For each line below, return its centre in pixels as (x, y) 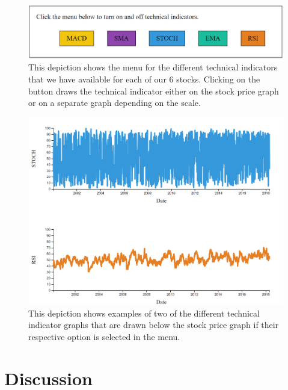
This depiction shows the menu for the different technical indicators (153, 67)
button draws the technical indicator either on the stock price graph (154, 91)
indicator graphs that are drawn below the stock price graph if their (154, 325)
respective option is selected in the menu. (104, 336)
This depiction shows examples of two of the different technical (144, 313)
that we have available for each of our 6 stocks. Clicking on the (144, 79)
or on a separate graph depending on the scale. (115, 103)
